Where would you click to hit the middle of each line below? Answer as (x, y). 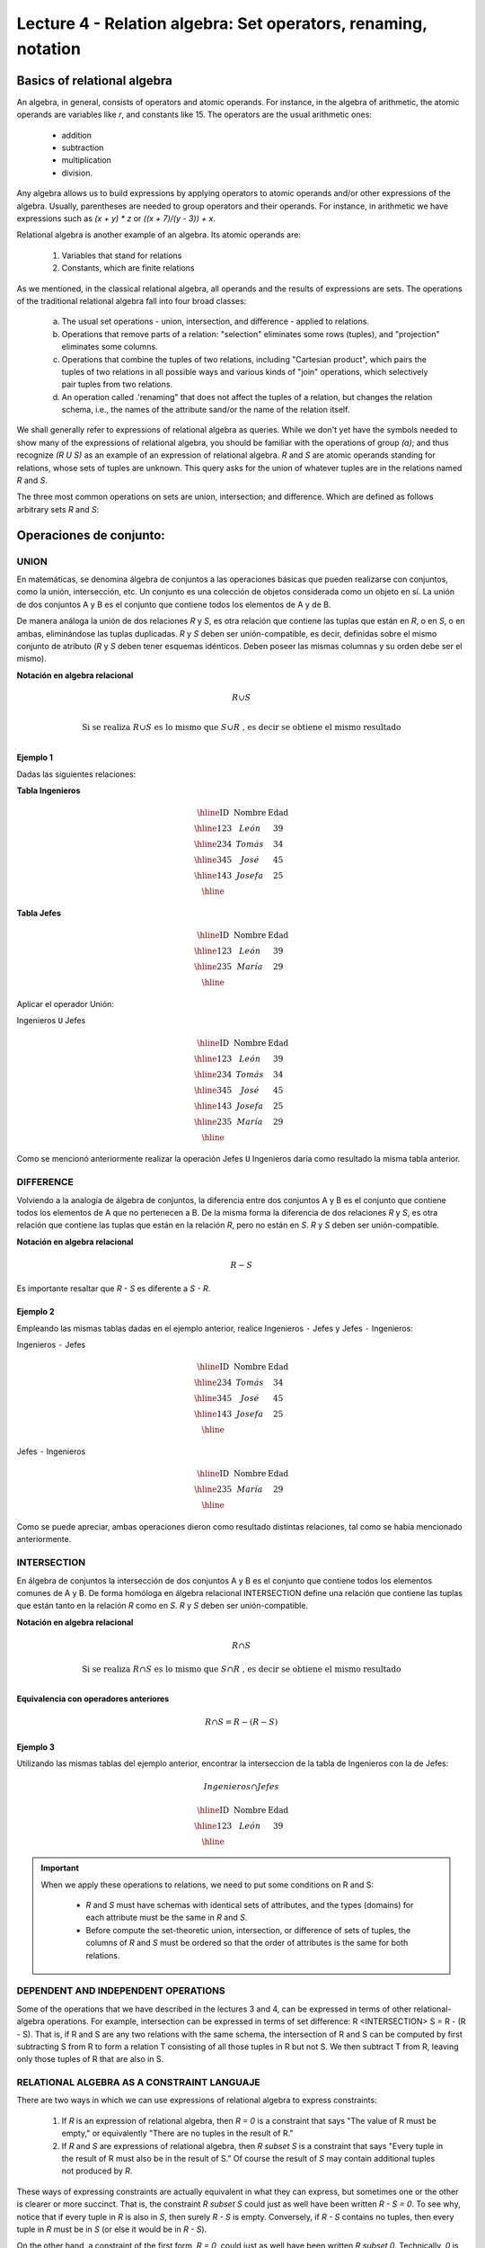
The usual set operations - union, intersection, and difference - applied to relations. (216, 321)
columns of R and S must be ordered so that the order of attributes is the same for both (247, 1943)
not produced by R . (97, 2171)
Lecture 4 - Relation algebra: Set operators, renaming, (222, 23)
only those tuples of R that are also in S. (90, 2059)
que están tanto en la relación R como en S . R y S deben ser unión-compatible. (163, 1606)
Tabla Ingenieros (48, 790)
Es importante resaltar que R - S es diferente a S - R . (114, 1289)
